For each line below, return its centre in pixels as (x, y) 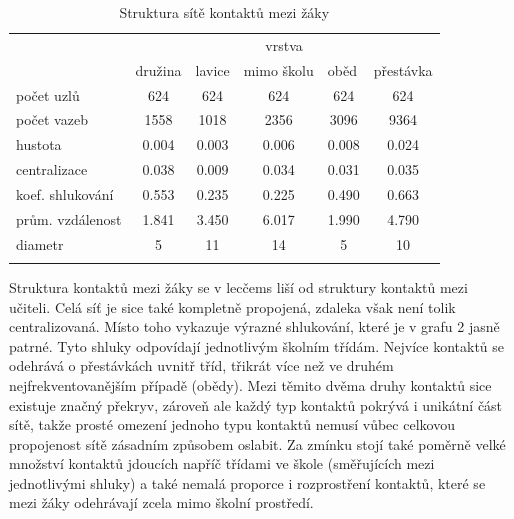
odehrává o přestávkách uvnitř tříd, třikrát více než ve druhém (201, 365)
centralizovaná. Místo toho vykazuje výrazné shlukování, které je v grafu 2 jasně (254, 326)
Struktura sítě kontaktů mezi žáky (224, 12)
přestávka (403, 69)
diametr (40, 243)
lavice (212, 69)
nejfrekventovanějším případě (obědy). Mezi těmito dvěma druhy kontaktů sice (250, 384)
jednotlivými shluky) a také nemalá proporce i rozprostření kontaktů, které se (247, 482)
